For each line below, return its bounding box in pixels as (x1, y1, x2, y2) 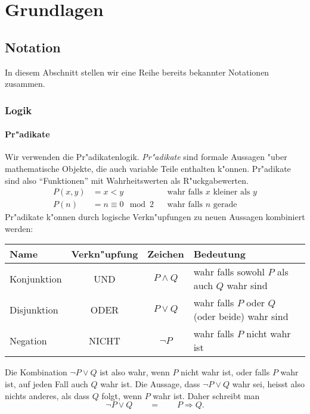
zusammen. (5, 77, 45, 90)
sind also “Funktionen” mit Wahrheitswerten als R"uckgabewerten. (5, 174, 249, 186)
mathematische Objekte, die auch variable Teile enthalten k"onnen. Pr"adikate (5, 162, 291, 174)
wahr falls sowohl (193, 265, 265, 279)
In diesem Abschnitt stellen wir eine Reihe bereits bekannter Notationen (5, 65, 269, 78)
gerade (213, 200, 237, 209)
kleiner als (213, 188, 250, 197)
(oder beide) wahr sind (193, 309, 289, 324)
